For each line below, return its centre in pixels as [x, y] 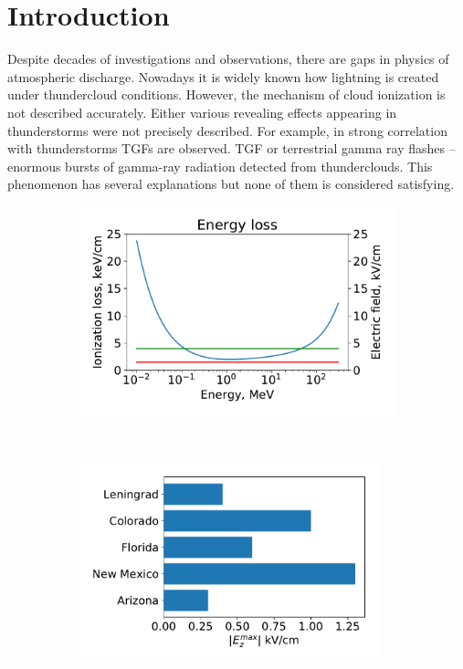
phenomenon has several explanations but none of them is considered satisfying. [231, 184]
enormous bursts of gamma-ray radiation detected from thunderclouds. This [220, 166]
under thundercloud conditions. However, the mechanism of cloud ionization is [226, 94]
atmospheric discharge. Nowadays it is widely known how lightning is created [223, 76]
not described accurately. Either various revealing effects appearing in [202, 112]
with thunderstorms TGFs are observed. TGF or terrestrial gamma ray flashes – [231, 148]
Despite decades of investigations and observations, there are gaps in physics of [228, 59]
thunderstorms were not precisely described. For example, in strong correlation [227, 130]
